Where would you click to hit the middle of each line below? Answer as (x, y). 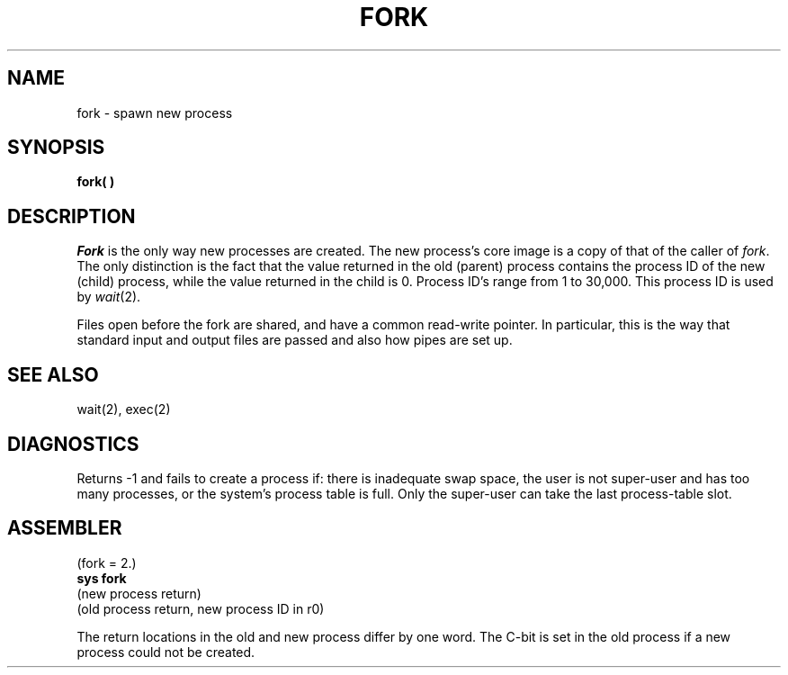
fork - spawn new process (155, 112)
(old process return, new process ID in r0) (201, 608)
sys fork (102, 578)
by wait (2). (109, 297)
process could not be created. (166, 652)
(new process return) (139, 593)
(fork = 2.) (107, 562)
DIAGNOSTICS (73, 444)
